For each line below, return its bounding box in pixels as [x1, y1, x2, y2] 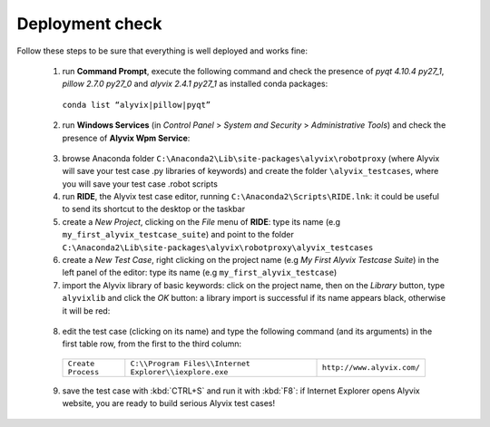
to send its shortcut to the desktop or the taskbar [62, 204, 245, 215]
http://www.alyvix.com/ [322, 363, 421, 373]
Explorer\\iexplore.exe [130, 367, 229, 376]
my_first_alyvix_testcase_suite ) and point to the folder [62, 229, 295, 240]
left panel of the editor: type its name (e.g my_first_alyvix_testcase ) [62, 267, 338, 278]
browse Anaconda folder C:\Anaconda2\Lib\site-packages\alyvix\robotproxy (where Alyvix [62, 152, 440, 163]
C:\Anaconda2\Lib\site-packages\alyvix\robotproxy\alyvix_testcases [62, 242, 374, 253]
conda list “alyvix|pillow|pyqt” [62, 100, 211, 110]
